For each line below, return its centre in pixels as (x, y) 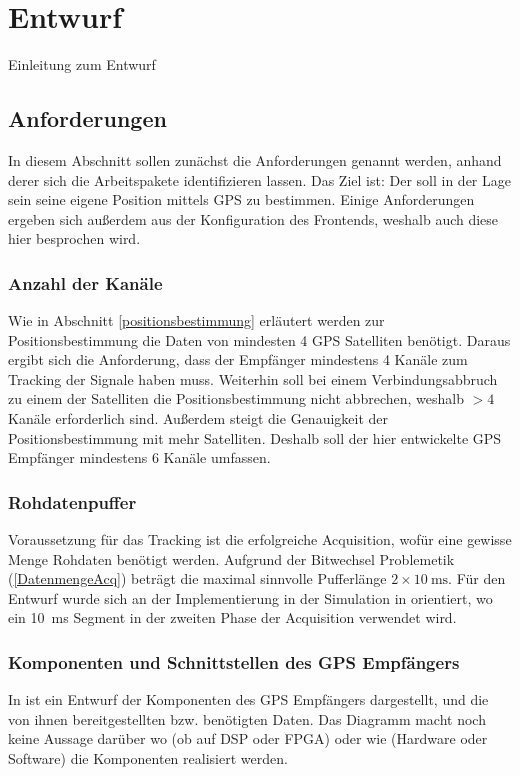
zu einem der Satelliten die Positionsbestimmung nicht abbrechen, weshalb (236, 398)
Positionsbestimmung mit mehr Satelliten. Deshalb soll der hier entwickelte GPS (255, 437)
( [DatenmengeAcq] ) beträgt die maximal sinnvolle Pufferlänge (197, 578)
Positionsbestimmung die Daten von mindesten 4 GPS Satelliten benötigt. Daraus (259, 339)
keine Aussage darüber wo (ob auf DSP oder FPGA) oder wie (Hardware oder (248, 738)
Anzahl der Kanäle (85, 282)
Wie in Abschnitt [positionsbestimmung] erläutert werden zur (196, 320)
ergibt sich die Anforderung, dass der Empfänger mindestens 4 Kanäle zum (238, 359)
